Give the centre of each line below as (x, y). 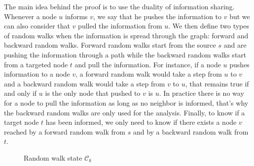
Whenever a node (30, 16)
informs (76, 16)
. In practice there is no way (201, 93)
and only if (20, 93)
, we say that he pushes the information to (158, 16)
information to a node (37, 74)
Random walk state (53, 157)
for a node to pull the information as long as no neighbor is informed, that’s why (126, 102)
